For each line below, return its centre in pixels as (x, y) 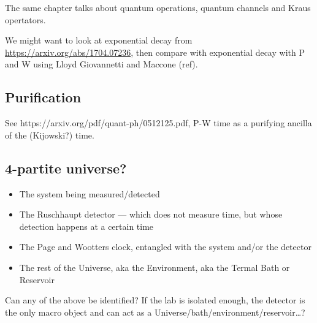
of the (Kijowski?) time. (50, 135)
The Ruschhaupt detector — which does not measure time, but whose (151, 214)
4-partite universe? (66, 168)
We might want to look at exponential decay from (99, 40)
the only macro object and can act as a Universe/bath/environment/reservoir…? (155, 312)
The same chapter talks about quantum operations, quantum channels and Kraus (158, 7)
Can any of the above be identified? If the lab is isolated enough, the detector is (155, 300)
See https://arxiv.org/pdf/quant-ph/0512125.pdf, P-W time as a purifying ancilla (158, 123)
